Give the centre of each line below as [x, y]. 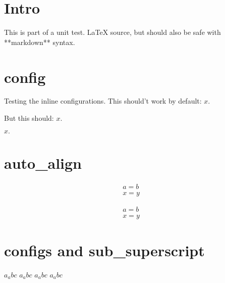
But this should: [29, 118]
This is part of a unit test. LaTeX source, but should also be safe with [112, 32]
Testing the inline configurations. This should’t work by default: [103, 101]
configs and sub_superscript [104, 250]
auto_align [43, 162]
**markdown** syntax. [40, 42]
